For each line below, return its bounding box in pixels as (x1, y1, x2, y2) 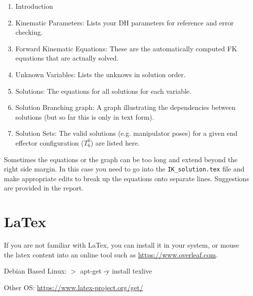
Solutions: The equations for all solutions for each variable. (15, 85, 191, 96)
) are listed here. (90, 137, 140, 148)
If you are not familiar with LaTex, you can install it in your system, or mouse (4, 240, 239, 250)
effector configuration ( (15, 137, 84, 148)
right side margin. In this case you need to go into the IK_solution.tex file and (4, 164, 245, 174)
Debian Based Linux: (4, 266, 67, 276)
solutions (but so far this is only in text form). (15, 111, 154, 122)
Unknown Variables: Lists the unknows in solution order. (15, 69, 186, 79)
